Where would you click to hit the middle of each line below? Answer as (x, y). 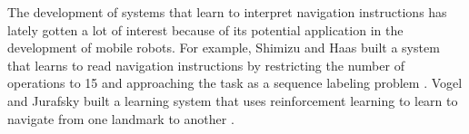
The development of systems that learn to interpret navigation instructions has (227, 12)
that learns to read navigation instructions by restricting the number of (206, 65)
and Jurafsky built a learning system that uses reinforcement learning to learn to (233, 100)
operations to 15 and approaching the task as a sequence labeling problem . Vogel (235, 83)
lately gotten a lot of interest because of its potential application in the (205, 29)
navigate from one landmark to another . (121, 118)
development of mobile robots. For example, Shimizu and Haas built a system (224, 48)
